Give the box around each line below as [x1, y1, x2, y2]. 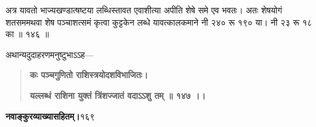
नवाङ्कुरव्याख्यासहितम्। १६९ [6, 109, 95, 122]
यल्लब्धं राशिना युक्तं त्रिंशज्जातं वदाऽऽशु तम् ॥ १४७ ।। [29, 89, 206, 101]
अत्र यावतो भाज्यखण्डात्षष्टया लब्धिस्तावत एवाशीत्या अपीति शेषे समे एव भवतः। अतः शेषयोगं [6, 4, 282, 16]
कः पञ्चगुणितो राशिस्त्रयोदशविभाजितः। [29, 68, 148, 81]
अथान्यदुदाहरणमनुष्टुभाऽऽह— [6, 48, 94, 60]
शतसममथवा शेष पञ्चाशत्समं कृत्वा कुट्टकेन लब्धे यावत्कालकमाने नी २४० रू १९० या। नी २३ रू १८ [6, 15, 312, 28]
